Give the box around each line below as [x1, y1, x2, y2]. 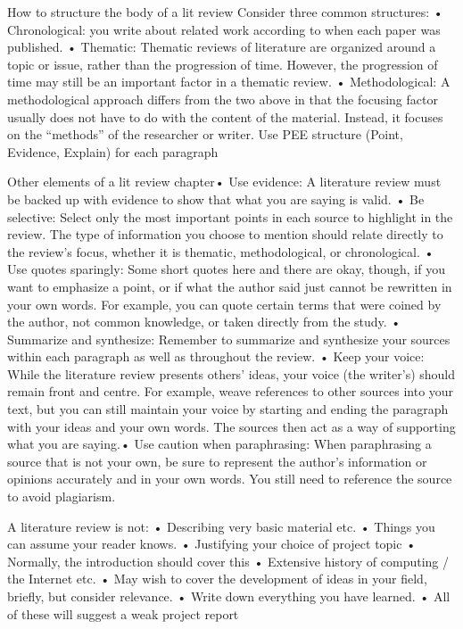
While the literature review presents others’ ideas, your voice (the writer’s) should [7, 364, 456, 383]
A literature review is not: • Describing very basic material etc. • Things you [7, 517, 435, 535]
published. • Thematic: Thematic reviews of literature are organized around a [7, 37, 436, 56]
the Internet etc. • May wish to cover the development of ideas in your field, [7, 569, 427, 588]
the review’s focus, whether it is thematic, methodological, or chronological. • [7, 242, 434, 261]
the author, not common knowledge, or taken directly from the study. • [7, 312, 401, 331]
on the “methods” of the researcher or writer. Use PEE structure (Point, [7, 125, 403, 144]
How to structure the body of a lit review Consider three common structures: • [7, 3, 443, 21]
